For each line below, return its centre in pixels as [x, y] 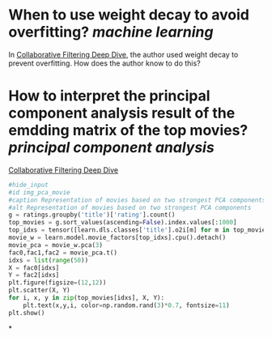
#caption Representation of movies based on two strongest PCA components [137, 200]
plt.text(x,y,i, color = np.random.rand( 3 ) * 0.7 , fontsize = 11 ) [126, 305]
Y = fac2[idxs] [34, 275]
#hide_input [28, 185]
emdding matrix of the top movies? [128, 130]
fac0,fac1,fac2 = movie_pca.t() [63, 253]
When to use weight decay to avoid [129, 15]
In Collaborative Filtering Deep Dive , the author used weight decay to [123, 54]
